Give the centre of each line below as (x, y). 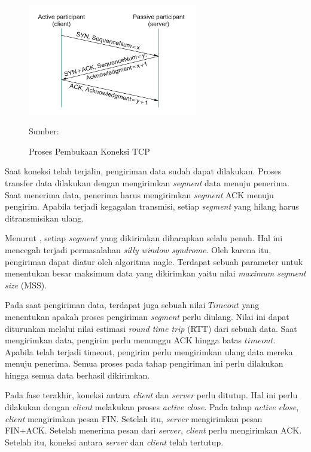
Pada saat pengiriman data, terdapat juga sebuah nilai (105, 305)
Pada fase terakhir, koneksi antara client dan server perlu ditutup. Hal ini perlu (151, 395)
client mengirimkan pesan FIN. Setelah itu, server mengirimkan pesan (134, 418)
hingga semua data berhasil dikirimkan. (77, 375)
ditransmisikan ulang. (45, 218)
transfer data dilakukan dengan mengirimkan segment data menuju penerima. (147, 182)
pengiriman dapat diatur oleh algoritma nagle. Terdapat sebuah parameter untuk (154, 261)
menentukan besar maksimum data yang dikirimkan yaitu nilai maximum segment (155, 273)
